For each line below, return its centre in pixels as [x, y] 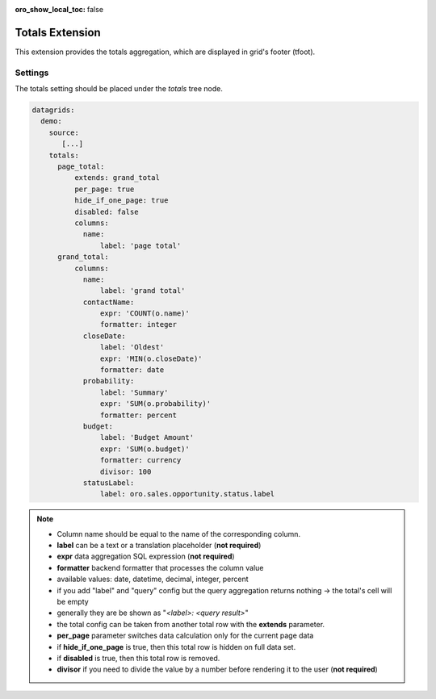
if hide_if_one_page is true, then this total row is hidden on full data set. [176, 647]
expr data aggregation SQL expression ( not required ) [146, 556]
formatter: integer [138, 324]
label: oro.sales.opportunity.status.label [187, 494]
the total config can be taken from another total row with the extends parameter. [191, 624]
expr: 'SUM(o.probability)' [155, 404]
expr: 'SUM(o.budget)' [145, 449]
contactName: [109, 302]
